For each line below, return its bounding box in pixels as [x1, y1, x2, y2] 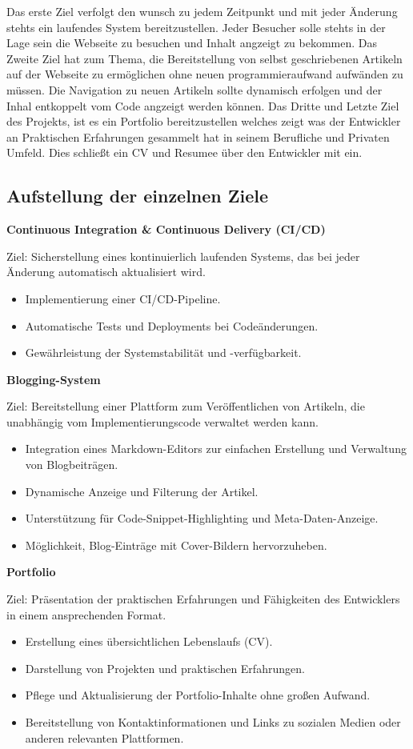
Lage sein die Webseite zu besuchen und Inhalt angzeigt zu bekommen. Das [6, 34, 378, 51]
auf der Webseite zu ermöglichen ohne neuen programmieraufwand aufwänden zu [6, 66, 403, 82]
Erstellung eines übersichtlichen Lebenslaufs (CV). [25, 633, 273, 650]
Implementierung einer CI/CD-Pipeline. [25, 290, 221, 306]
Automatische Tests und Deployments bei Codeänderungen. [25, 317, 319, 334]
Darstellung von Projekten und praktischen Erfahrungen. [25, 659, 305, 676]
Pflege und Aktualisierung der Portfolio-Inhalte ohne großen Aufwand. [25, 687, 371, 703]
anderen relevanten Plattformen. [25, 729, 184, 746]
